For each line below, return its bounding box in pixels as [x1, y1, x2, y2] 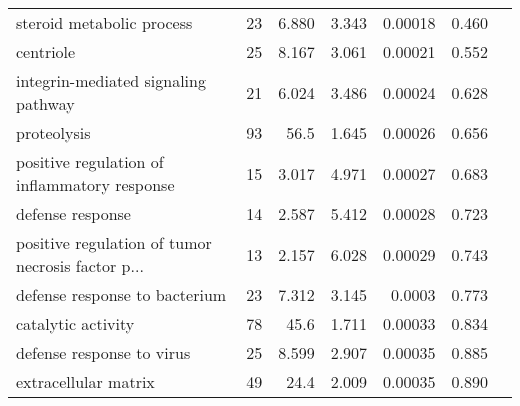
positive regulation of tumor [16, 231, 212, 254]
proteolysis [16, 121, 91, 144]
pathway [16, 92, 75, 115]
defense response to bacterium [16, 283, 227, 306]
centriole [16, 40, 76, 63]
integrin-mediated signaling [16, 69, 206, 92]
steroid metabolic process [16, 11, 193, 34]
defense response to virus [16, 341, 191, 364]
